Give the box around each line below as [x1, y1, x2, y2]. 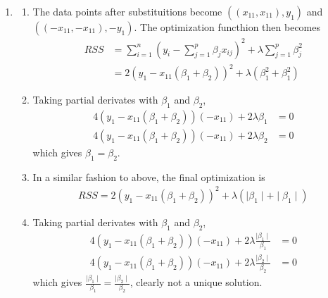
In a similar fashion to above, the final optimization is [32, 169, 265, 184]
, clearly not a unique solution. [130, 275, 263, 290]
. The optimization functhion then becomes [134, 20, 320, 34]
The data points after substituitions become [32, 4, 222, 18]
